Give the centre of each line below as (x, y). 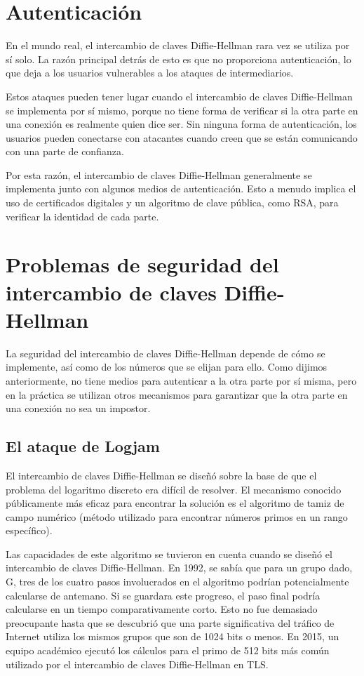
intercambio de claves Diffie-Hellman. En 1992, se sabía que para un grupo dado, (179, 568)
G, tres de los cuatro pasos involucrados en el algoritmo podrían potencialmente (177, 582)
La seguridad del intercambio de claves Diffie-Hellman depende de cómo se (166, 353)
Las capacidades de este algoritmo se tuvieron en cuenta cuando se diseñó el (169, 554)
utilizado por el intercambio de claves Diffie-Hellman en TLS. (137, 664)
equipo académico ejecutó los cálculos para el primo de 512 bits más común (168, 650)
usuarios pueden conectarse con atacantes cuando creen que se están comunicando (182, 137)
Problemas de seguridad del (142, 264)
